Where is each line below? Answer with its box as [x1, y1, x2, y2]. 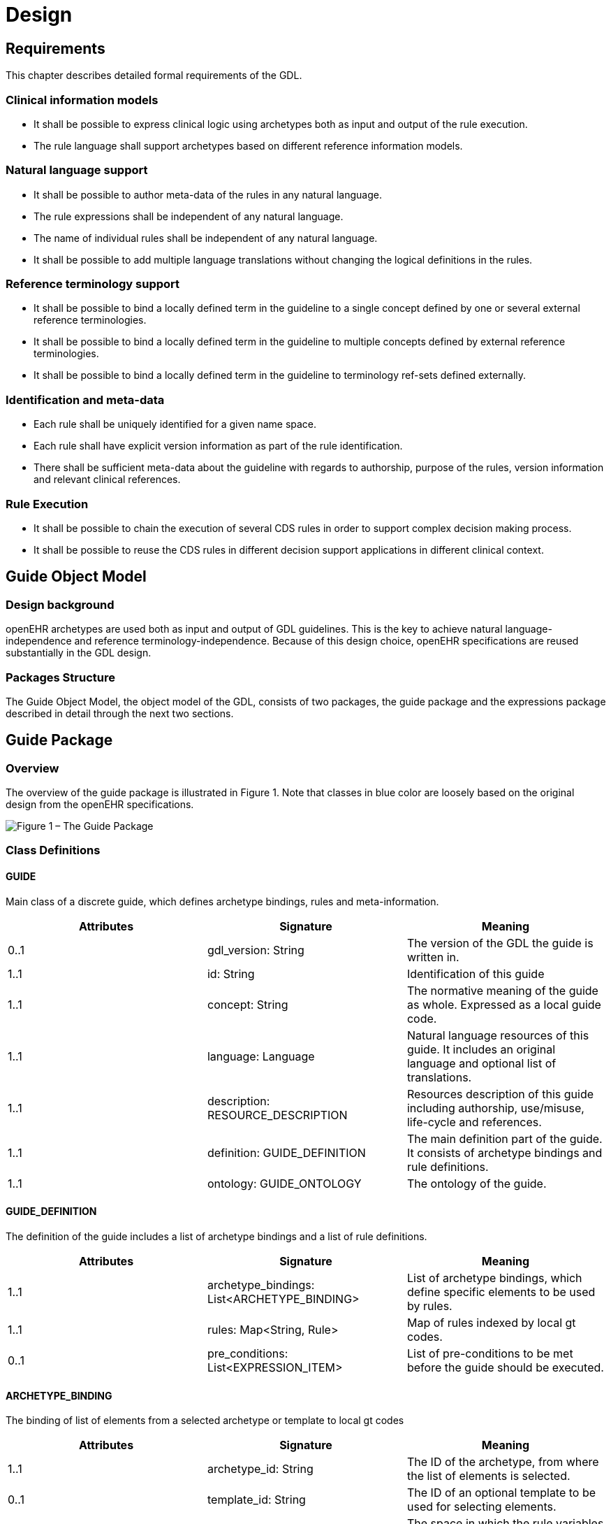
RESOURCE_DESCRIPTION [207, 1107, 348, 1122]
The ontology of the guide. [406, 1176, 547, 1191]
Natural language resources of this [406, 1028, 589, 1042]
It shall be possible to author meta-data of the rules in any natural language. [34, 188, 382, 201]
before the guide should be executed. [406, 1360, 604, 1374]
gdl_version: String [207, 942, 304, 957]
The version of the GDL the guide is [406, 935, 594, 950]
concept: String [207, 997, 288, 1012]
